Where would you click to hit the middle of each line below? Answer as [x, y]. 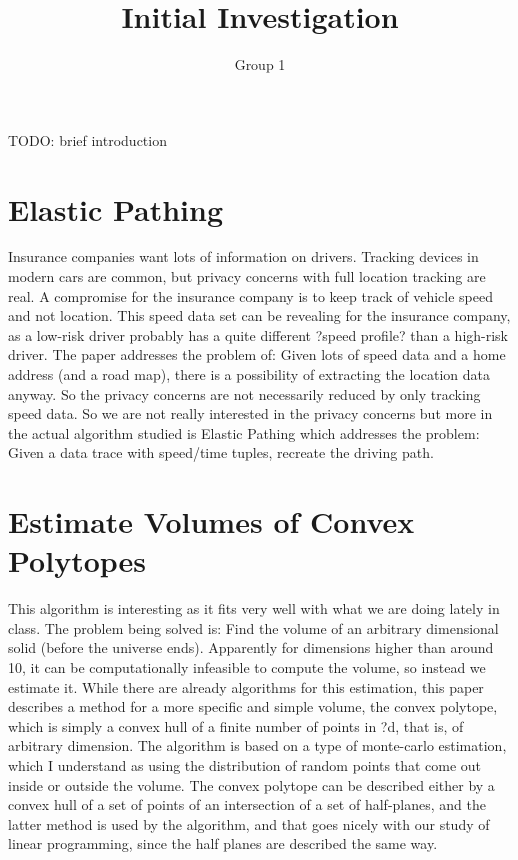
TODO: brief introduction [87, 139]
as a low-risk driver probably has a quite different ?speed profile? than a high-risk [258, 334]
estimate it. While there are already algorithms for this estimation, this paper [246, 686]
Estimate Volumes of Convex [211, 521]
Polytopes [77, 560]
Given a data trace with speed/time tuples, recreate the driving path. [221, 452]
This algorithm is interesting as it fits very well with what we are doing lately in [254, 608]
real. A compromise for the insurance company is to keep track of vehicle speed [251, 295]
